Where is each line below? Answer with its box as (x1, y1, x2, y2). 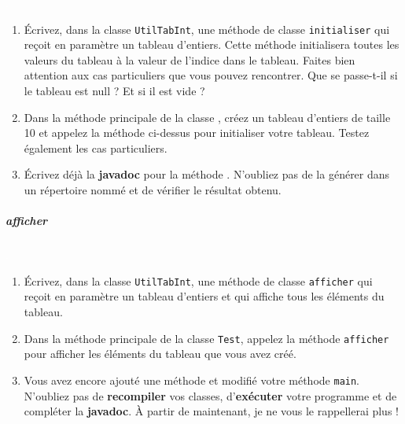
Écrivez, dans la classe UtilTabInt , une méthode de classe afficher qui (24, 272, 373, 289)
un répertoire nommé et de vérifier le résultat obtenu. (24, 182, 282, 197)
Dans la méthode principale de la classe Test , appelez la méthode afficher (24, 330, 389, 346)
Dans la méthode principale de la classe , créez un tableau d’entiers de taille (24, 109, 391, 125)
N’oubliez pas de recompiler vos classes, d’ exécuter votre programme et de (24, 387, 397, 404)
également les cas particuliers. (24, 139, 168, 156)
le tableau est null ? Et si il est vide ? (24, 83, 205, 99)
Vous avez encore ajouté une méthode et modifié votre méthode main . (24, 371, 360, 388)
